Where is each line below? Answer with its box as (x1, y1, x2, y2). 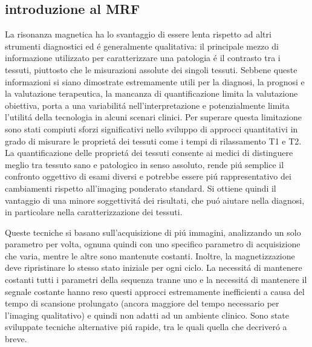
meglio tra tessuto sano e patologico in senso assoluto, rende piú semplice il (5, 158, 284, 170)
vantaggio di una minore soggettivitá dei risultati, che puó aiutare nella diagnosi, (5, 193, 305, 206)
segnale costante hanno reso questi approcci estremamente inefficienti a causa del (5, 285, 305, 297)
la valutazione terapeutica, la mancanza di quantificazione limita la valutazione (5, 87, 298, 100)
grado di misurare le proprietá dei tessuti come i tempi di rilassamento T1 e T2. (5, 134, 302, 147)
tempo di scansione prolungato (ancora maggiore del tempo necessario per (5, 297, 279, 310)
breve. (5, 332, 27, 345)
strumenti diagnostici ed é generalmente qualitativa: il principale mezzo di (5, 39, 279, 52)
